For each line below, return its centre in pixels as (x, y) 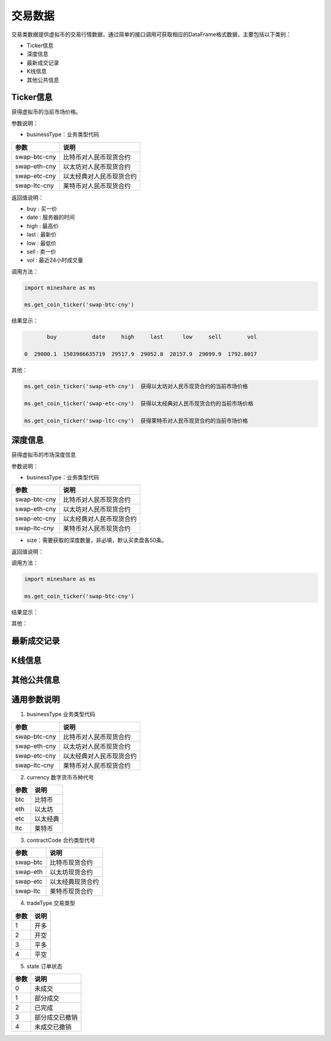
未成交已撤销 (53, 1027)
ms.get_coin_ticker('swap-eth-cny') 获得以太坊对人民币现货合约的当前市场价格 (136, 387)
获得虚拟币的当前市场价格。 (46, 112)
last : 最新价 (42, 235)
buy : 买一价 (42, 208)
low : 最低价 (41, 243)
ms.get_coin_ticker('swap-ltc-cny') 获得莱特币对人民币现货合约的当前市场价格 (136, 421)
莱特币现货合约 (71, 891)
